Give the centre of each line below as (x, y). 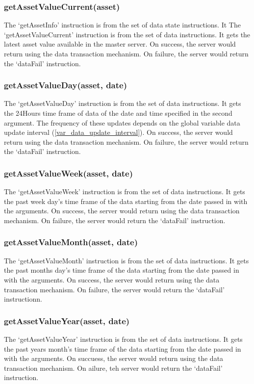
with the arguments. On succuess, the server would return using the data (114, 358)
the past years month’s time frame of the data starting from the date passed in (123, 348)
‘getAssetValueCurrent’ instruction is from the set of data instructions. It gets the (127, 34)
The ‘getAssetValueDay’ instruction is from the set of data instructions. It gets (123, 103)
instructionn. (23, 299)
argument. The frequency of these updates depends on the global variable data (122, 122)
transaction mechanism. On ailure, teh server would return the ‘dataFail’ (113, 368)
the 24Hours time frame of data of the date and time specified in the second (118, 113)
